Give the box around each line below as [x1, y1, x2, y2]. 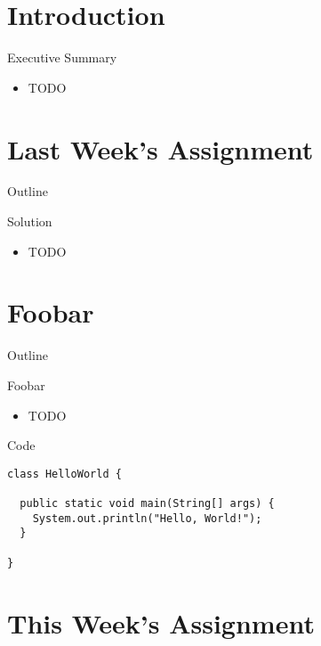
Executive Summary [7, 48, 117, 67]
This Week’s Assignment [7, 604, 315, 641]
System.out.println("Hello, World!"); [32, 511, 262, 525]
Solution [7, 212, 52, 231]
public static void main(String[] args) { [20, 497, 275, 511]
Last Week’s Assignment [7, 130, 314, 167]
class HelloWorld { [7, 467, 122, 480]
